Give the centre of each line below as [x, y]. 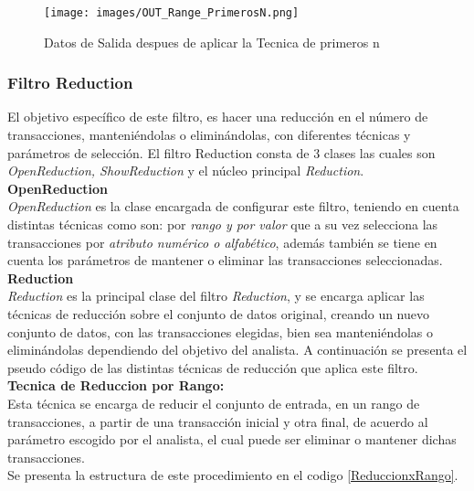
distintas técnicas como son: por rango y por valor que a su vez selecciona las [223, 224]
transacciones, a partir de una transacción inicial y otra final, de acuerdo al [218, 421]
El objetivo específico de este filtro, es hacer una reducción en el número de [218, 117]
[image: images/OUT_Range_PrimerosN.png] [172, 13]
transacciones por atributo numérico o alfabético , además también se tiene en [222, 242]
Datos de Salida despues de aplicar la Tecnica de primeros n [212, 42]
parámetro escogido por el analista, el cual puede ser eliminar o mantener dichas [232, 439]
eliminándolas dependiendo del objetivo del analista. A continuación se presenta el [237, 350]
